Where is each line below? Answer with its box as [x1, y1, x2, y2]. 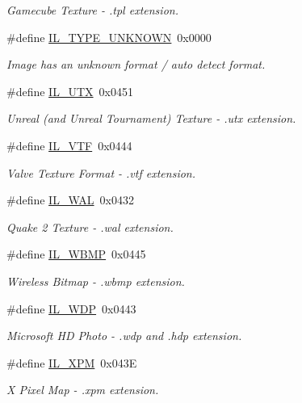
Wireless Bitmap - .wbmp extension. [6, 272, 185, 289]
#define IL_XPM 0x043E [6, 354, 137, 371]
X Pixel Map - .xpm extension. [6, 381, 159, 398]
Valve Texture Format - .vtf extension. [6, 164, 195, 181]
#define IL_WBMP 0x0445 [6, 246, 146, 262]
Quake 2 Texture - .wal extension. [6, 218, 174, 235]
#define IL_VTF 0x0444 [6, 136, 132, 153]
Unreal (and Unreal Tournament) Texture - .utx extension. [6, 110, 296, 127]
